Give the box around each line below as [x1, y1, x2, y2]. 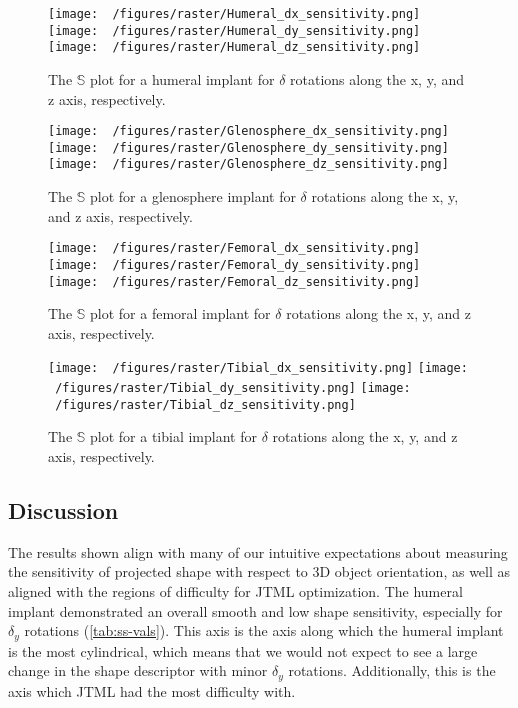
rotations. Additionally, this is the [288, 660, 496, 681]
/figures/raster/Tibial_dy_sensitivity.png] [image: [55, 381, 411, 396]
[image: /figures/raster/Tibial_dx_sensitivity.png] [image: [48, 361, 468, 376]
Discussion [8, 495, 119, 526]
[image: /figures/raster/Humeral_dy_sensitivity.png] [48, 23, 421, 38]
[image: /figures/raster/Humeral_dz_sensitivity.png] [48, 40, 421, 55]
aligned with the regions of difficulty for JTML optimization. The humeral [8, 581, 463, 602]
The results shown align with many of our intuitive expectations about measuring [8, 541, 508, 562]
